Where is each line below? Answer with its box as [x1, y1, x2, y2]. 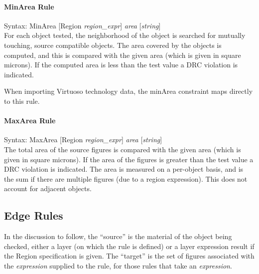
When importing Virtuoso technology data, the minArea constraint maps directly [4, 86, 253, 96]
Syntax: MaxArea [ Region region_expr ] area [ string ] [4, 134, 162, 145]
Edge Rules [4, 208, 63, 223]
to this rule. [4, 95, 40, 106]
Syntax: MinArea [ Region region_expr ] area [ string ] [4, 20, 161, 30]
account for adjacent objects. [4, 183, 92, 194]
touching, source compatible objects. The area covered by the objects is [4, 39, 222, 50]
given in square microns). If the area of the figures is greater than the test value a [4, 154, 254, 164]
